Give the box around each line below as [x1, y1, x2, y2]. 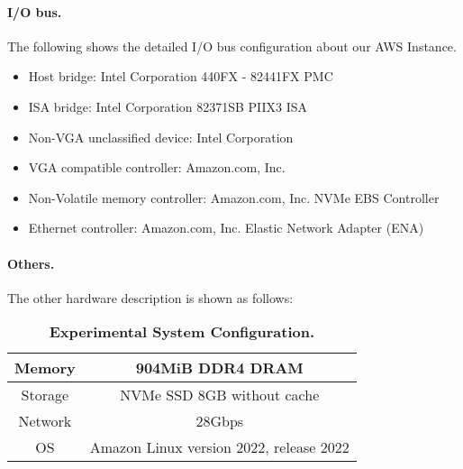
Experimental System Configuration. [49, 321, 315, 343]
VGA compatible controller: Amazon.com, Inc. [28, 158, 286, 177]
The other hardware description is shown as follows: [7, 288, 294, 307]
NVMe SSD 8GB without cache [120, 384, 320, 406]
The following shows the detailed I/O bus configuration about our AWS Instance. [7, 36, 457, 55]
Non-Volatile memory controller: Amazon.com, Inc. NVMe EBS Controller [28, 188, 440, 207]
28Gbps [195, 410, 244, 432]
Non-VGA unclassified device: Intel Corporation [28, 127, 294, 146]
